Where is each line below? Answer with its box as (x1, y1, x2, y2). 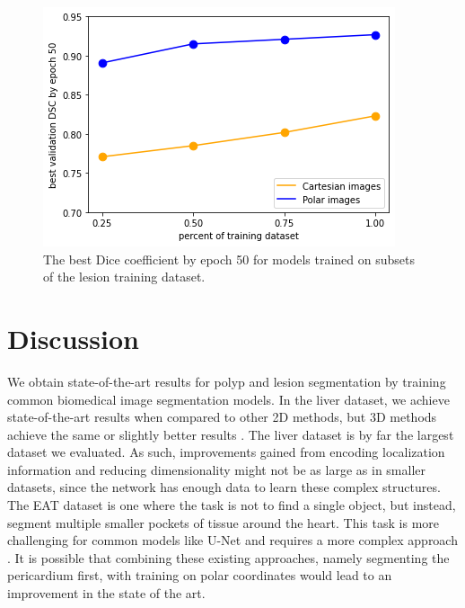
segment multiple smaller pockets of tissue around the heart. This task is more (7, 513, 439, 532)
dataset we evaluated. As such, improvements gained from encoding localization (7, 443, 445, 461)
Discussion (7, 319, 139, 356)
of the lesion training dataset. (43, 267, 206, 286)
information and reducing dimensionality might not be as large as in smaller (7, 460, 426, 478)
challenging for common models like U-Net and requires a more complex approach (7, 531, 458, 550)
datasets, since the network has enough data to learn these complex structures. (7, 478, 441, 496)
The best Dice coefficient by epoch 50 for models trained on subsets (43, 249, 415, 268)
